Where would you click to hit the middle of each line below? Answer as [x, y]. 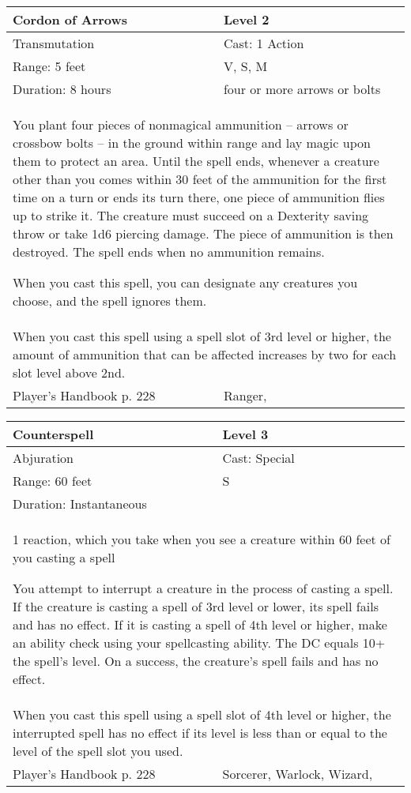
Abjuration [43, 458]
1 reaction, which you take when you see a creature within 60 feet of [202, 539]
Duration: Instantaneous [80, 504]
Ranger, [245, 395]
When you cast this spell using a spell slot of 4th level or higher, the [202, 714]
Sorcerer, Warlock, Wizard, [298, 774]
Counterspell [53, 434]
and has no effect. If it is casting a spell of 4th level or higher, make [200, 624]
